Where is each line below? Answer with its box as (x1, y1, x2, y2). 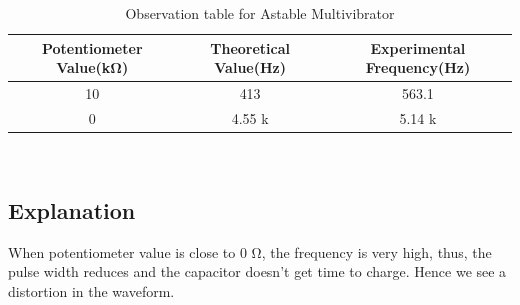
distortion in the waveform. (8, 280, 175, 301)
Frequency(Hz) (365, 57, 471, 78)
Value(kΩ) (56, 57, 129, 78)
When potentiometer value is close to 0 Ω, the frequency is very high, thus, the (8, 241, 492, 262)
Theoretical (210, 37, 291, 58)
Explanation (8, 194, 136, 225)
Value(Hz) (214, 57, 286, 78)
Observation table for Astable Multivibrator (125, 3, 395, 23)
